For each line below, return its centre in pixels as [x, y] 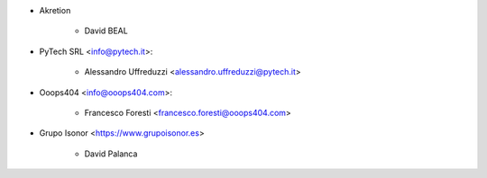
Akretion [55, 10]
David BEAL [106, 31]
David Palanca [111, 154]
